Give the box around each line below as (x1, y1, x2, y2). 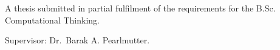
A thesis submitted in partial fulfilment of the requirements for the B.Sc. (5, 2, 276, 14)
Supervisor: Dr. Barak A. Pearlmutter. (5, 34, 150, 46)
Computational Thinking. (5, 13, 100, 26)
